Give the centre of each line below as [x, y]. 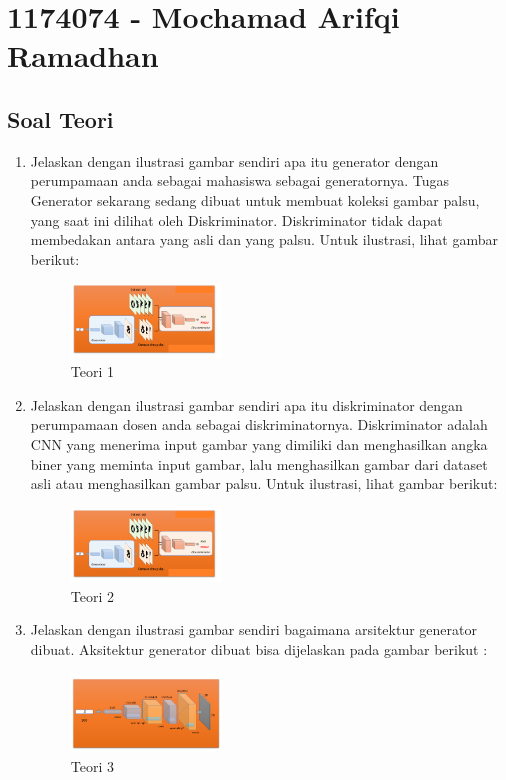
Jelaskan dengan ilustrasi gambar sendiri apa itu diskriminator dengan [246, 404]
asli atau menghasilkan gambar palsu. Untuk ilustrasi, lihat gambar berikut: [264, 483]
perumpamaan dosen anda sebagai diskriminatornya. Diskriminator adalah [259, 424]
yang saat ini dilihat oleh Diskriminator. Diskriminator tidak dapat [236, 219]
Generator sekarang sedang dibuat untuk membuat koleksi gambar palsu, [255, 199]
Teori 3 [92, 765]
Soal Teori [60, 118]
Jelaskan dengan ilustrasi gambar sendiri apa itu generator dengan [234, 160]
